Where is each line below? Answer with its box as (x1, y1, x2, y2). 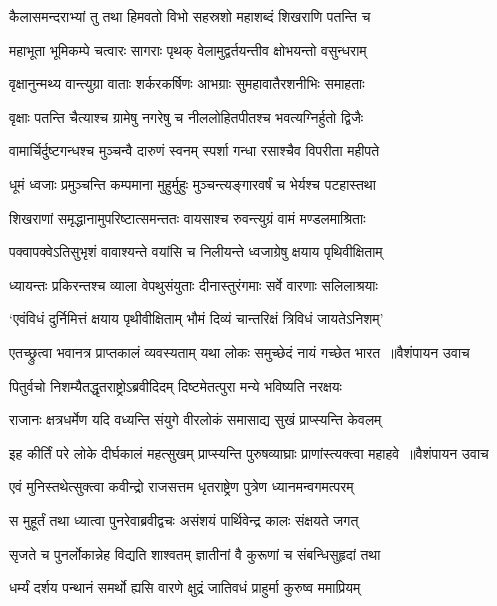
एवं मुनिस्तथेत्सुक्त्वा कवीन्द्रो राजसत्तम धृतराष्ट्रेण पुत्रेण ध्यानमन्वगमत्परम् (9, 476, 354, 497)
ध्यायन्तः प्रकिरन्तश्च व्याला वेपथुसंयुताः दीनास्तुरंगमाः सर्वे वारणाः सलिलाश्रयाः (9, 274, 378, 295)
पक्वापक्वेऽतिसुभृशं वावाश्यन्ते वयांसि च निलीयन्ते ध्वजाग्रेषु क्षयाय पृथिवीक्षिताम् (9, 241, 383, 262)
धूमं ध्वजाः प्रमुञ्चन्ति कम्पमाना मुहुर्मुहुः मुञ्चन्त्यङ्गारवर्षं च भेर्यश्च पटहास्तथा (9, 173, 376, 194)
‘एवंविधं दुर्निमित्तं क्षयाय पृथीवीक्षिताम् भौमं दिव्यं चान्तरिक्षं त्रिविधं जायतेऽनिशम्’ (9, 308, 384, 329)
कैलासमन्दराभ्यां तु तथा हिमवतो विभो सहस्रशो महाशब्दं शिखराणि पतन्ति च (9, 6, 371, 26)
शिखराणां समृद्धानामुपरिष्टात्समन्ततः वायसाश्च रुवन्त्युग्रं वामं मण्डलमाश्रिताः (9, 207, 366, 228)
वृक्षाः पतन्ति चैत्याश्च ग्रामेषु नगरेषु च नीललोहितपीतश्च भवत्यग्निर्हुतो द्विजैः (9, 106, 364, 127)
